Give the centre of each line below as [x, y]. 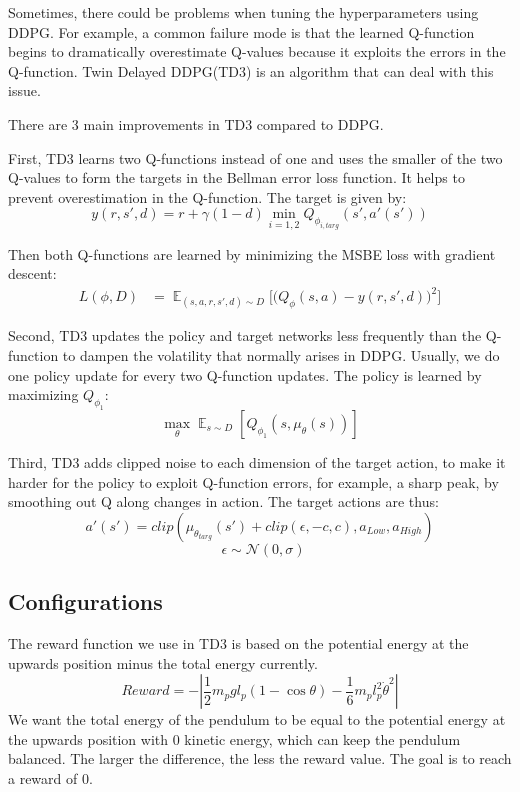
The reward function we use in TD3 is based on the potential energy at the [238, 642]
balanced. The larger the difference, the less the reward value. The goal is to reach [260, 758]
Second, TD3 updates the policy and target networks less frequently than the [245, 335]
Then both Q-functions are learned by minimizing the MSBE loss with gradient [252, 253]
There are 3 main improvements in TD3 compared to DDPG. [196, 123]
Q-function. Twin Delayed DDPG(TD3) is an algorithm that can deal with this [251, 70]
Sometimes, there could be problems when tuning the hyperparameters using [243, 12]
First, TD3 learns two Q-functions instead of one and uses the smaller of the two [255, 157]
